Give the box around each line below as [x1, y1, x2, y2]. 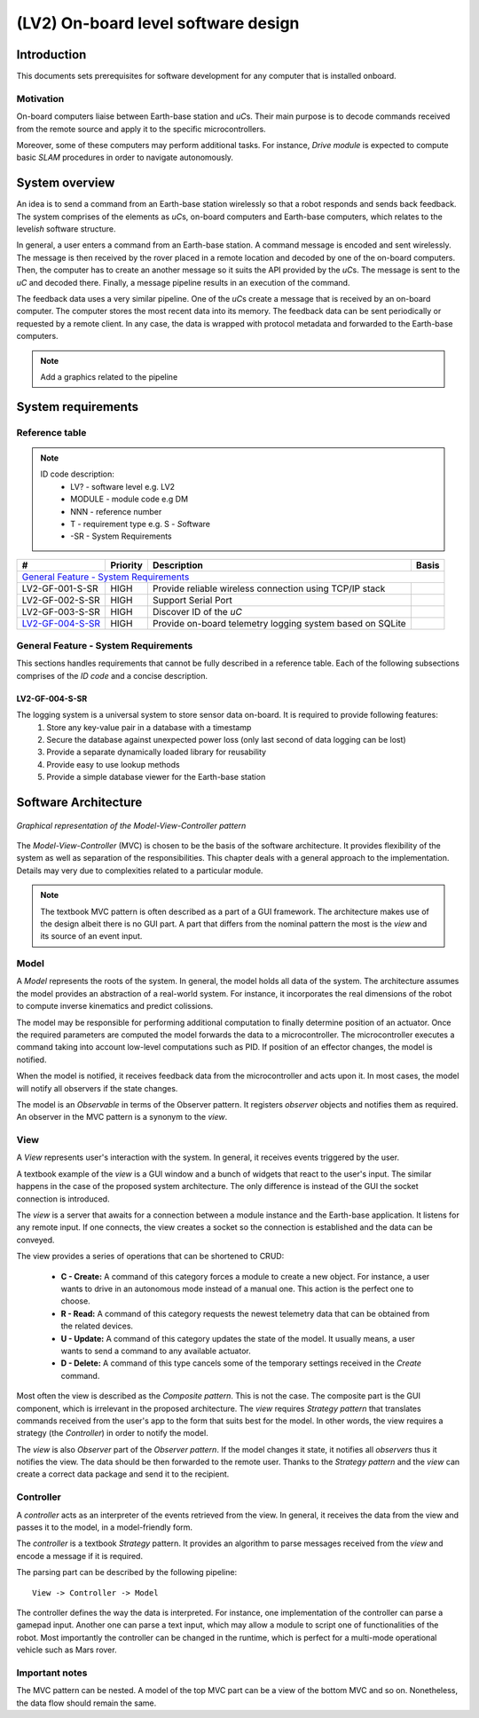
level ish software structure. [16, 224, 116, 234]
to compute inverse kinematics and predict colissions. [16, 1001, 214, 1012]
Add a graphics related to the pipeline [40, 371, 178, 382]
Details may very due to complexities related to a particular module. [16, 865, 263, 876]
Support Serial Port [152, 594, 232, 606]
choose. [60, 1296, 90, 1306]
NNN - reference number [70, 506, 162, 516]
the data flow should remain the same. [16, 1698, 157, 1708]
